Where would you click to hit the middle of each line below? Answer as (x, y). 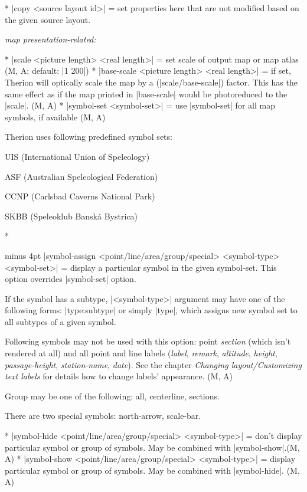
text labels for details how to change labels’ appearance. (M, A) (119, 376)
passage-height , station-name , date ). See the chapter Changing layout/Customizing (153, 364)
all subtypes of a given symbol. (61, 321)
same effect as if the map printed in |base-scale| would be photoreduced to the (146, 94)
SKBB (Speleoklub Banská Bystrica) (71, 216)
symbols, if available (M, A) (55, 117)
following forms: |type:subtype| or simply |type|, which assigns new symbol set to (151, 310)
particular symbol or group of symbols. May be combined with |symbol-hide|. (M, (152, 470)
